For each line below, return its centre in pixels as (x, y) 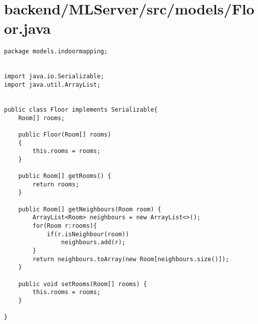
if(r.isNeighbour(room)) (88, 234)
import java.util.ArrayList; (52, 84)
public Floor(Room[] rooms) (65, 134)
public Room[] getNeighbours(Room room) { (90, 209)
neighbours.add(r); (93, 243)
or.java (27, 28)
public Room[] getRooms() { (65, 176)
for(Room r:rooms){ (65, 226)
